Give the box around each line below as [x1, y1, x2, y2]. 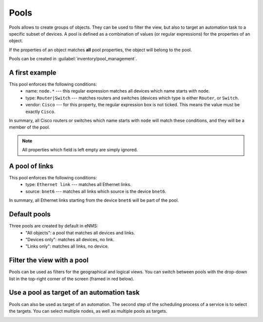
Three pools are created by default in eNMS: [9, 223, 98, 229]
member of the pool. [9, 124, 50, 130]
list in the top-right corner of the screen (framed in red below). [9, 276, 134, 282]
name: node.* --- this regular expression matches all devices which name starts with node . [25, 88, 210, 94]
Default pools [9, 210, 51, 219]
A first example [9, 68, 56, 76]
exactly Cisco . [25, 109, 56, 114]
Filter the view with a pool [9, 256, 89, 265]
